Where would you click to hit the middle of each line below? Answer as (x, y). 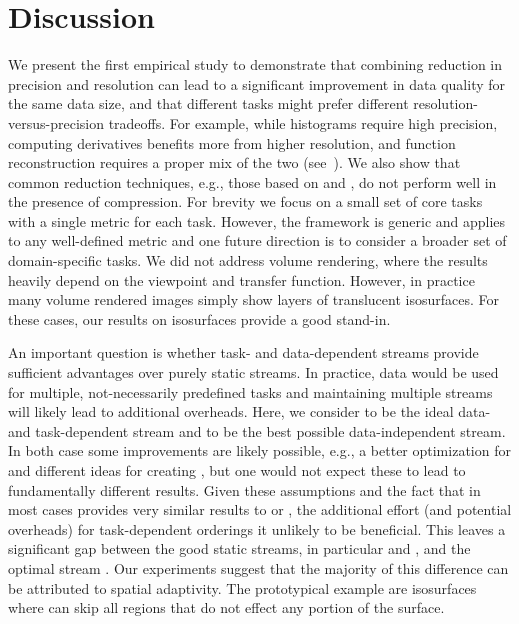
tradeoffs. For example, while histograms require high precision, (303, 122)
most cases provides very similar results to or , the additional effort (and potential (260, 509)
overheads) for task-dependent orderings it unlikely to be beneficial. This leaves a (257, 528)
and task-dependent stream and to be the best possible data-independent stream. (257, 430)
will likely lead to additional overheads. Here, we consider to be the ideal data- (249, 411)
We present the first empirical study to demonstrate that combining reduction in (255, 64)
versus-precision (56, 122)
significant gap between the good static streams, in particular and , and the (239, 548)
